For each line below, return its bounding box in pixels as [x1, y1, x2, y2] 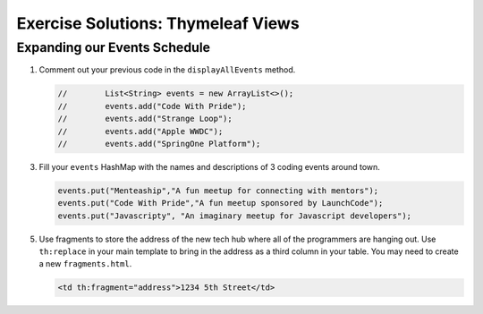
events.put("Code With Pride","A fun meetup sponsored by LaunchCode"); [57, 198, 384, 208]
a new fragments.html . [38, 259, 132, 269]
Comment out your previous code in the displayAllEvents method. [38, 64, 296, 75]
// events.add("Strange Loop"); [57, 114, 233, 124]
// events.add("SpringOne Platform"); [57, 139, 261, 149]
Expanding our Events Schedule [16, 39, 210, 55]
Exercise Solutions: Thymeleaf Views [16, 13, 300, 33]
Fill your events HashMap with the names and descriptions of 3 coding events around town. [38, 161, 380, 172]
